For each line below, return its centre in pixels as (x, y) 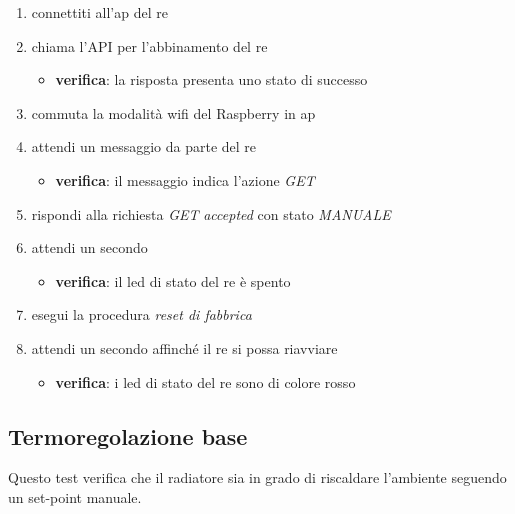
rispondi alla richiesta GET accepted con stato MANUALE (211, 213)
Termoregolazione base (128, 435)
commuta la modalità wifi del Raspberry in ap (173, 112)
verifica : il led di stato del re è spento (173, 280)
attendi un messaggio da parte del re (144, 146)
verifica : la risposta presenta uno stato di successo (211, 79)
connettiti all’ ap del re (99, 12)
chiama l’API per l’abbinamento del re (149, 45)
